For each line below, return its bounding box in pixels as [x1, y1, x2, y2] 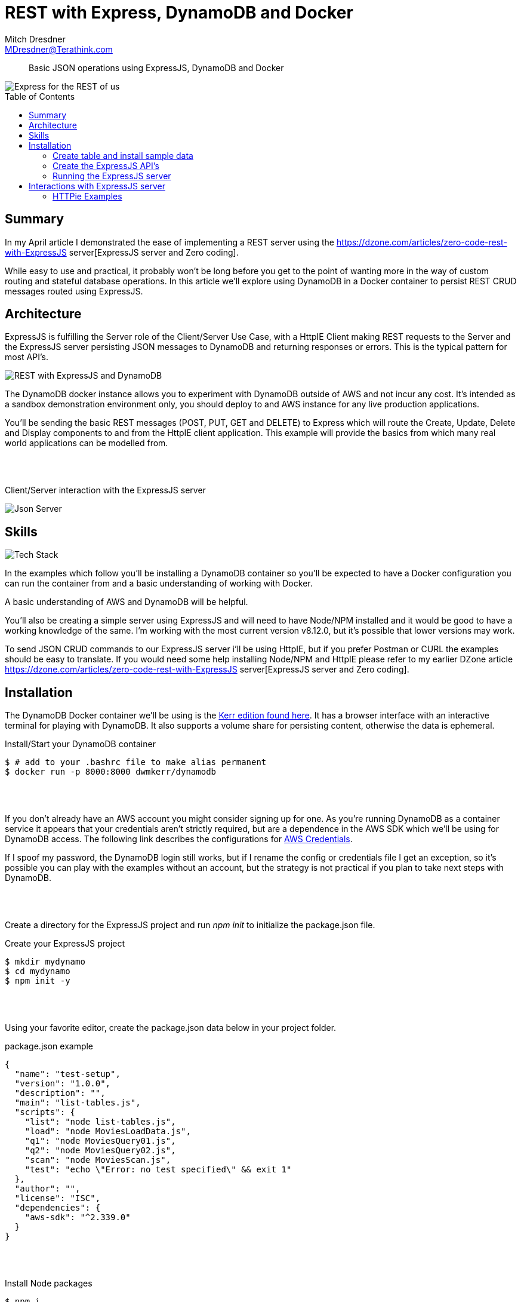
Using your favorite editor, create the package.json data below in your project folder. [5, 1022, 337, 1033]
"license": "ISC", [14, 1193, 101, 1203]
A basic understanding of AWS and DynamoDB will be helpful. [5, 597, 248, 607]
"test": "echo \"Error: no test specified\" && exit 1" [24, 1165, 292, 1175]
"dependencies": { [14, 1203, 101, 1213]
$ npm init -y [5, 976, 70, 986]
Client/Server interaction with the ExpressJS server [5, 485, 206, 496]
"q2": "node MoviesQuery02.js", [24, 1146, 176, 1156]
